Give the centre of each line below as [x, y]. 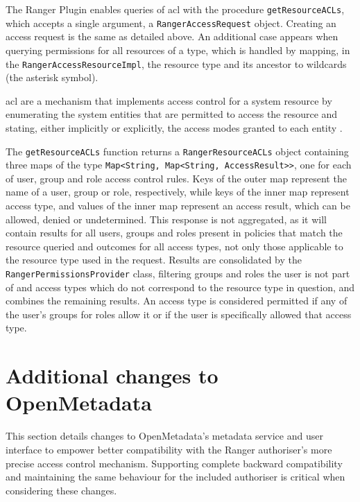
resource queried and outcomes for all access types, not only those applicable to [174, 246]
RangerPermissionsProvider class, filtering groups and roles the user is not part [178, 273]
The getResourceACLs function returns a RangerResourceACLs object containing [177, 151]
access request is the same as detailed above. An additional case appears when [172, 36]
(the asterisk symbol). [52, 77]
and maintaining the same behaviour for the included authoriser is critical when [175, 477]
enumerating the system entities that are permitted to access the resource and [172, 114]
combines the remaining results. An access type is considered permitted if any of [177, 301]
